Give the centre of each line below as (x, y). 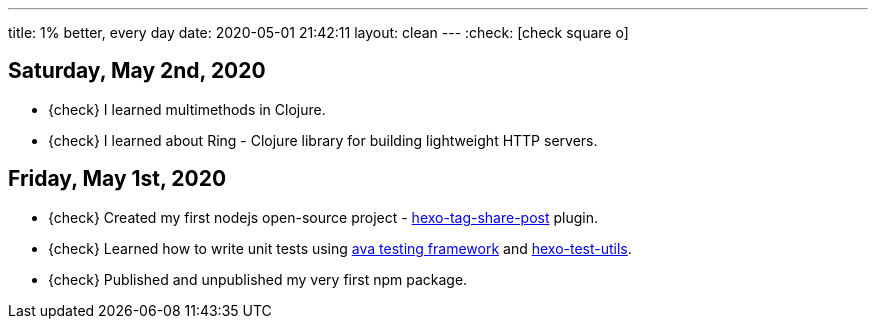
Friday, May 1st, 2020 (117, 179)
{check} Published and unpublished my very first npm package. (258, 279)
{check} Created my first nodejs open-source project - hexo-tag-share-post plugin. (323, 217)
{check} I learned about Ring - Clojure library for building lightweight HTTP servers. (323, 140)
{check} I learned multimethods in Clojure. (187, 109)
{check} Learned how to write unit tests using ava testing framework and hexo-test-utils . (340, 248)
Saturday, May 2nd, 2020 (137, 71)
